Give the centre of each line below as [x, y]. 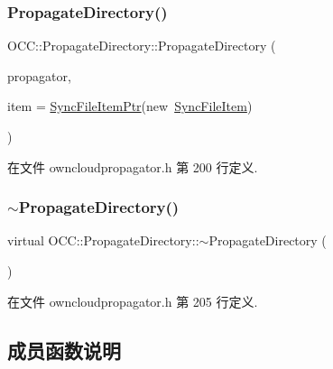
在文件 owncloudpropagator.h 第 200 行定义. [133, 166]
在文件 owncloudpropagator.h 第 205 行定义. [133, 301]
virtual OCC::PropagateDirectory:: [103, 240]
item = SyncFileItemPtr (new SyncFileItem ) [130, 106]
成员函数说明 [64, 350]
